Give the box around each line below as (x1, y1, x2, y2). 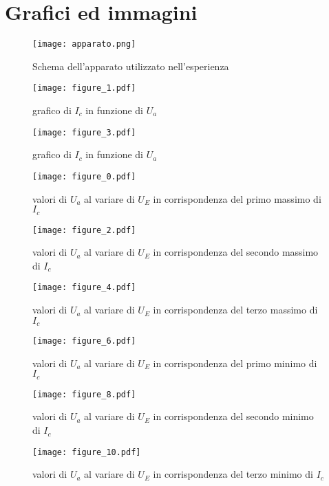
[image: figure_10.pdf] (32, 447, 141, 457)
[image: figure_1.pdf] (32, 83, 136, 93)
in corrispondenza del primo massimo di (153, 191, 321, 206)
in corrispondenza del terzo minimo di (153, 467, 313, 481)
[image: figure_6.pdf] (32, 336, 136, 346)
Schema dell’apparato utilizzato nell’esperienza (32, 58, 229, 73)
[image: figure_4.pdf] (32, 283, 136, 293)
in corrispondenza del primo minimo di (153, 355, 317, 370)
